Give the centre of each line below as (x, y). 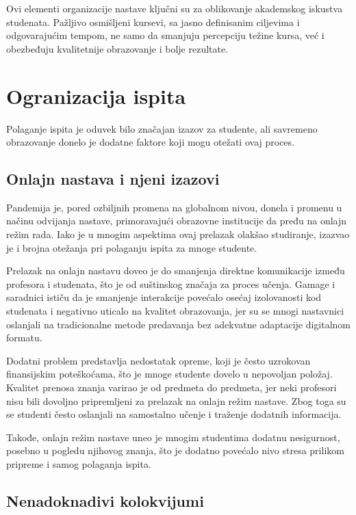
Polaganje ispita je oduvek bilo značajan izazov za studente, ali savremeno (162, 128)
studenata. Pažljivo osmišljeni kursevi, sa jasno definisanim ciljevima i (153, 22)
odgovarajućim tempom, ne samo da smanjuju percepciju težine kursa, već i (165, 35)
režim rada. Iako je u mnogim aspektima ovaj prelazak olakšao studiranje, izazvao (178, 234)
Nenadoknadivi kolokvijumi (105, 500)
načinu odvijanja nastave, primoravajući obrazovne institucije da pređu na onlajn (177, 221)
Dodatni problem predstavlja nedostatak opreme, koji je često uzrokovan (158, 360)
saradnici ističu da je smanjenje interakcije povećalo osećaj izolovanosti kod (164, 297)
